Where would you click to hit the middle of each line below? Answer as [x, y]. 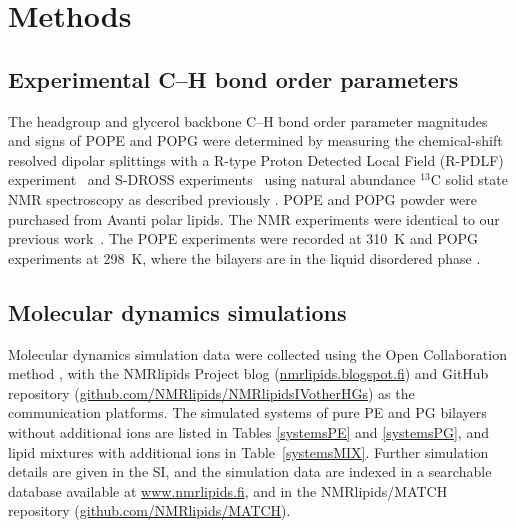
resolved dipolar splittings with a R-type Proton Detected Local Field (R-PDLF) [256, 159]
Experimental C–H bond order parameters [233, 78]
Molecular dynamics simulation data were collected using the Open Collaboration [257, 353]
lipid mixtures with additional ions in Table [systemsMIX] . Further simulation [248, 451]
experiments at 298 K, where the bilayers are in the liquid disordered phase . [244, 257]
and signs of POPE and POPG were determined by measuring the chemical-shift [255, 140]
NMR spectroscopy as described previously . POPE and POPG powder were [242, 198]
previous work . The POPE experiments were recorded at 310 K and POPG [243, 238]
